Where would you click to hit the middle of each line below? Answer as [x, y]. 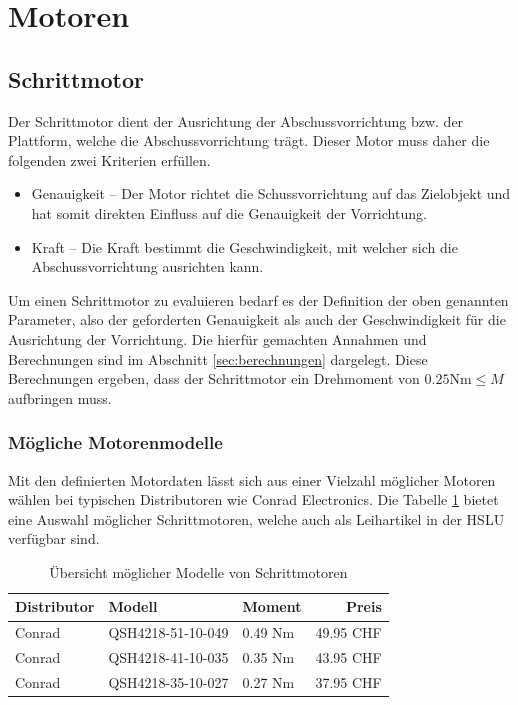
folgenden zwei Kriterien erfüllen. [109, 159]
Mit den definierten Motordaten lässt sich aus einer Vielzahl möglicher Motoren [252, 479]
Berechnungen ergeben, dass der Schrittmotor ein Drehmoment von [214, 378]
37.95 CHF [348, 682]
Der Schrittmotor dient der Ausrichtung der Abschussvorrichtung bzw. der [236, 120]
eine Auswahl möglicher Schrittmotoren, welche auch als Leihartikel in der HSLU [256, 518]
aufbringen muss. [60, 397]
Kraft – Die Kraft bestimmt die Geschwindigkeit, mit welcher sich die [244, 246]
